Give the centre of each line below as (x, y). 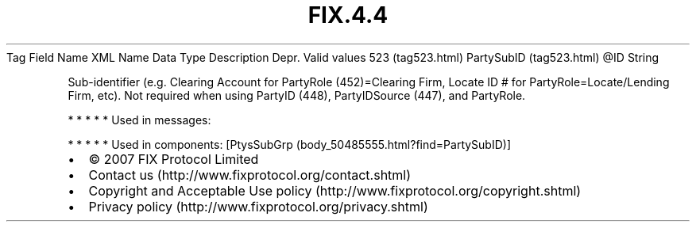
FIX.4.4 (348, 15)
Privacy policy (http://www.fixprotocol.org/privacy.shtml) (258, 206)
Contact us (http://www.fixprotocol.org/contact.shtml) (250, 175)
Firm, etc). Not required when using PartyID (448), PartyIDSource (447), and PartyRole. (297, 95)
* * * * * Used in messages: (139, 120)
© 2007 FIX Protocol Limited (174, 159)
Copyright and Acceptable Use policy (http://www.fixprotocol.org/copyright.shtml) (335, 190)
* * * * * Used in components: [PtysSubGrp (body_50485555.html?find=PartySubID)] (290, 144)
